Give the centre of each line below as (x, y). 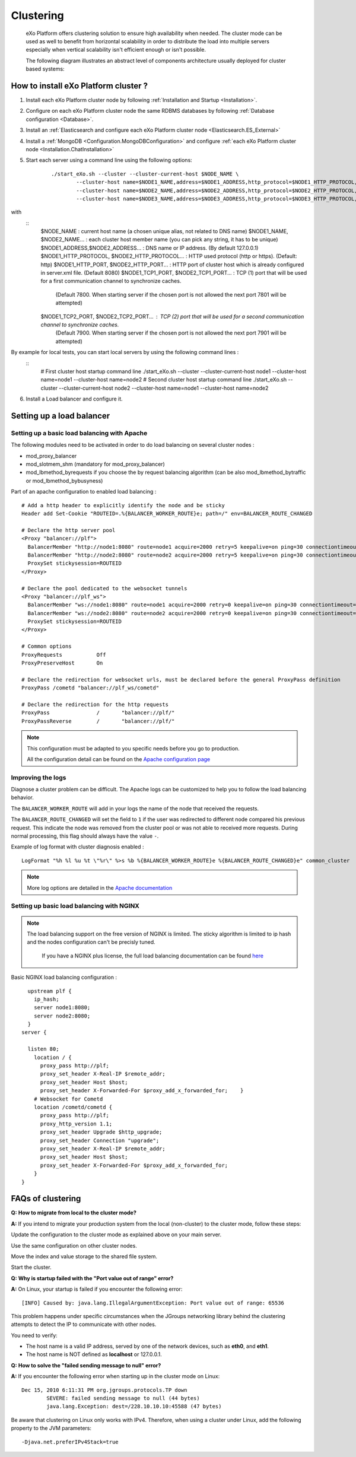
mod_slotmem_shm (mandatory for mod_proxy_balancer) (96, 464)
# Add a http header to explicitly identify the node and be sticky (123, 505)
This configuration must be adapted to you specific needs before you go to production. (133, 748)
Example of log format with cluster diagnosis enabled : (78, 847)
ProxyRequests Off (64, 655)
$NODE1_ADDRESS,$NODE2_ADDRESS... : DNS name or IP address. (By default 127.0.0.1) (150, 248)
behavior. (22, 797)
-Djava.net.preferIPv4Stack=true (70, 1442)
